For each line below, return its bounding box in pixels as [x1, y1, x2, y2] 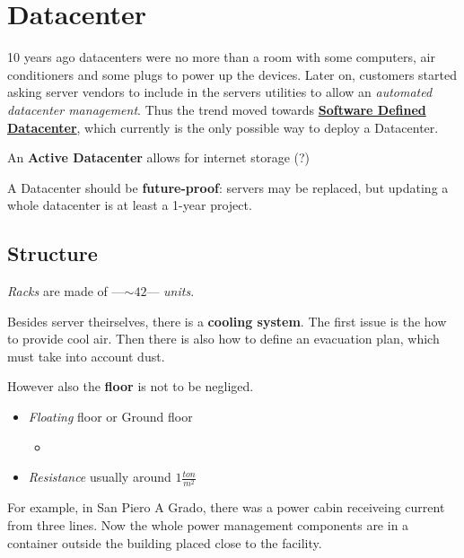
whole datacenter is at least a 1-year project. [7, 196, 252, 214]
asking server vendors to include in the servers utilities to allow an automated [7, 83, 433, 101]
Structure [7, 240, 98, 267]
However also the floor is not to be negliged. [7, 377, 254, 396]
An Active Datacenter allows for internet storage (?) [7, 148, 311, 167]
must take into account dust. [7, 346, 165, 365]
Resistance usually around [28, 467, 171, 486]
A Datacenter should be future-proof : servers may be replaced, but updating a [7, 178, 449, 196]
